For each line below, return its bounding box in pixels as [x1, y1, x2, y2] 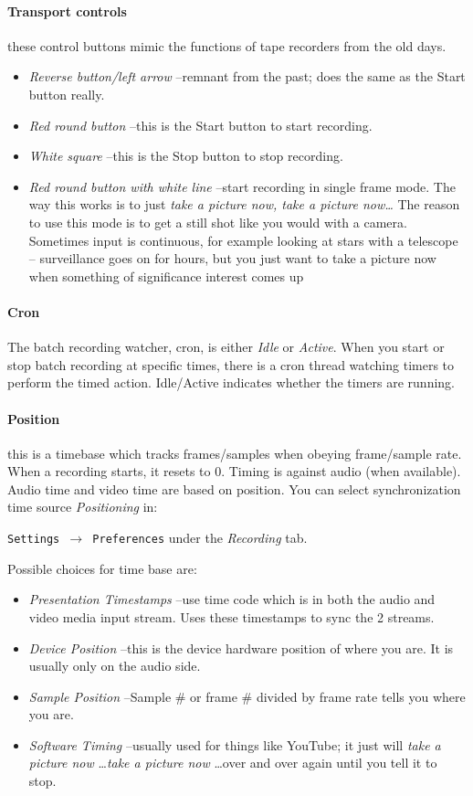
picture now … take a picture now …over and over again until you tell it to [28, 753, 437, 772]
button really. [28, 84, 105, 103]
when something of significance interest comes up [28, 266, 304, 285]
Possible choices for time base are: [7, 558, 197, 578]
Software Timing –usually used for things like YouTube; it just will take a [28, 735, 441, 754]
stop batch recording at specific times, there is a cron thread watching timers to [7, 355, 455, 374]
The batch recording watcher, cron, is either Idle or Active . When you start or [7, 337, 445, 356]
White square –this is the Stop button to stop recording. [28, 146, 343, 165]
